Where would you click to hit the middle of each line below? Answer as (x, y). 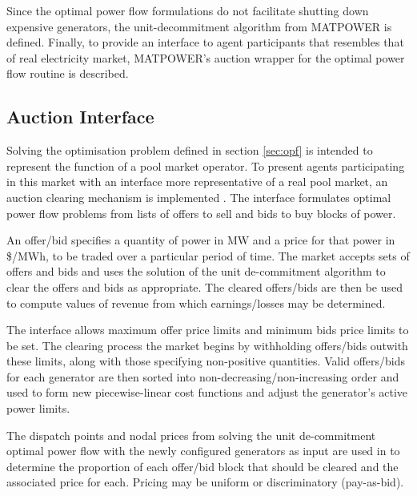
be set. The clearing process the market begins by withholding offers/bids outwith (207, 345)
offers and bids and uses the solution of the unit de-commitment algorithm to (196, 271)
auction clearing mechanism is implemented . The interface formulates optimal (199, 197)
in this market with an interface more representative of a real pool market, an (197, 181)
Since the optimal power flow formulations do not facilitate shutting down (188, 10)
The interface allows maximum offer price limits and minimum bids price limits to (208, 330)
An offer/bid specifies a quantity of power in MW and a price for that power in (201, 240)
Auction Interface (80, 117)
